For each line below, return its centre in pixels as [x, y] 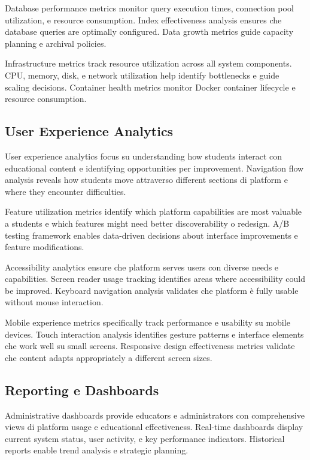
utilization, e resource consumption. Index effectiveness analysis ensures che [143, 19]
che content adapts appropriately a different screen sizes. [109, 357]
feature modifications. [45, 247]
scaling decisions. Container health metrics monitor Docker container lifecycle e [150, 87]
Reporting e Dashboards [82, 390]
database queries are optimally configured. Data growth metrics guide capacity [149, 31]
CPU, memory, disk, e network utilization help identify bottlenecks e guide [142, 75]
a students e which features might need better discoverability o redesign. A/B [147, 223]
